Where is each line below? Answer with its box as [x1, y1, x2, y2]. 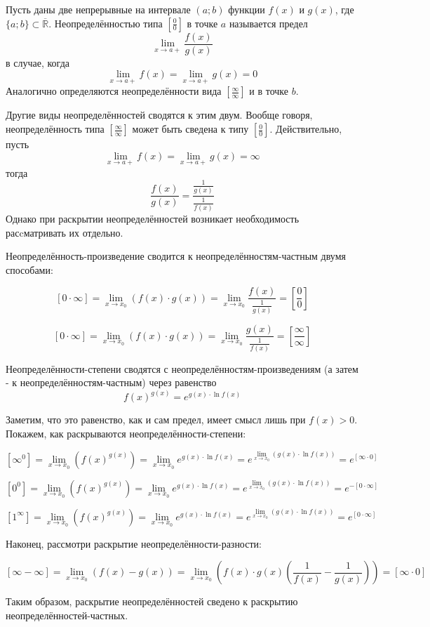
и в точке [249, 84, 289, 98]
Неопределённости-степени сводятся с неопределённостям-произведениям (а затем [6, 361, 358, 376]
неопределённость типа [6, 121, 105, 136]
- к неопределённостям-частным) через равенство [6, 375, 217, 390]
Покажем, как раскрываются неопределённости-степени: [6, 426, 246, 441]
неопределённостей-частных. [6, 607, 128, 622]
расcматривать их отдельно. [6, 225, 123, 239]
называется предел [229, 15, 308, 30]
